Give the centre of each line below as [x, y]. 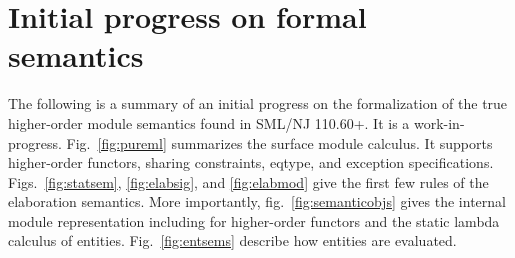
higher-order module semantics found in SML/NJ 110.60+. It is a [209, 122]
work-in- [439, 122]
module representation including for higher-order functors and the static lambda [254, 220]
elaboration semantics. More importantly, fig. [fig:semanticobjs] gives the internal [257, 201]
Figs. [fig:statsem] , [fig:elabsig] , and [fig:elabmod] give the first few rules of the [248, 181]
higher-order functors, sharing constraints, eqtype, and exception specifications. [251, 162]
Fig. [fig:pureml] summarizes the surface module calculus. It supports [279, 142]
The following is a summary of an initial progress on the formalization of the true [258, 103]
